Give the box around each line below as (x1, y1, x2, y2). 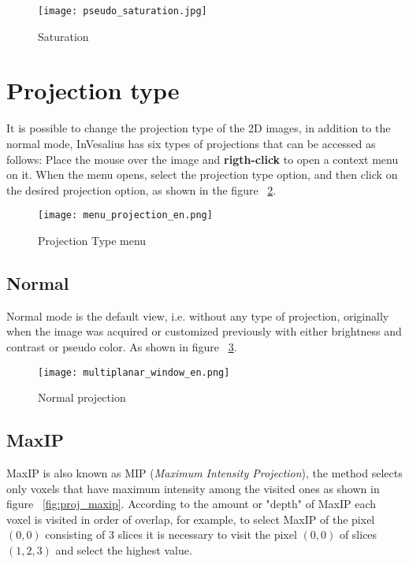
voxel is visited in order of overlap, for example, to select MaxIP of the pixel (6, 510, 375, 527)
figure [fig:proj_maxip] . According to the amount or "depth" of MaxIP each (6, 495, 376, 512)
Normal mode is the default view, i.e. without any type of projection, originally (6, 307, 389, 324)
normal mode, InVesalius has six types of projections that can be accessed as (6, 135, 376, 151)
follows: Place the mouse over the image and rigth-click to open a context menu (6, 150, 399, 167)
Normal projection (38, 389, 126, 406)
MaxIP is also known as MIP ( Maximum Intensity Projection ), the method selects (6, 465, 403, 481)
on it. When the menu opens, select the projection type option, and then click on (6, 166, 398, 183)
